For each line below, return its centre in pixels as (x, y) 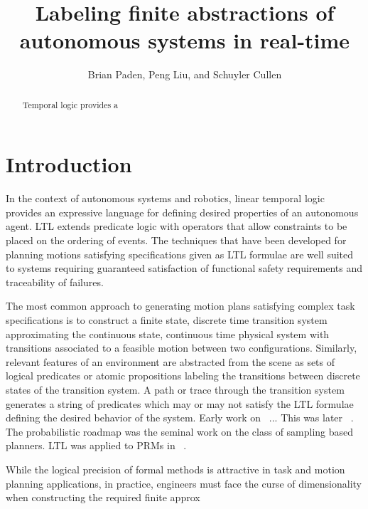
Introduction (69, 164)
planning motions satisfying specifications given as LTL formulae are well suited (180, 254)
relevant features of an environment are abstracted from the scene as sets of (171, 361)
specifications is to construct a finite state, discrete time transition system (167, 320)
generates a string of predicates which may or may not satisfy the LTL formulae (180, 403)
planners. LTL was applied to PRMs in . (96, 445)
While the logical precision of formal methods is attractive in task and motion (175, 469)
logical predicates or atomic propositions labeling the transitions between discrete (183, 376)
